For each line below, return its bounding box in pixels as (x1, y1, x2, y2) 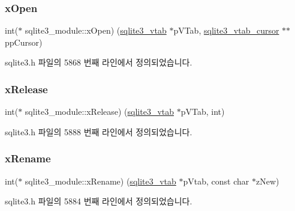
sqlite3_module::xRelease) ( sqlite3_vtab (25, 105, 174, 118)
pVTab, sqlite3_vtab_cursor (173, 24, 279, 37)
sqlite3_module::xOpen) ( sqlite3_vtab (25, 24, 167, 37)
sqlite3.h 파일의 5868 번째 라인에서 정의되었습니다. (5, 56, 192, 69)
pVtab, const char (183, 174, 249, 187)
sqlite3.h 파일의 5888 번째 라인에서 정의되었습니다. (5, 125, 192, 138)
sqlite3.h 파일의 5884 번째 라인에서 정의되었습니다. (5, 195, 192, 207)
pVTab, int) (180, 105, 225, 118)
